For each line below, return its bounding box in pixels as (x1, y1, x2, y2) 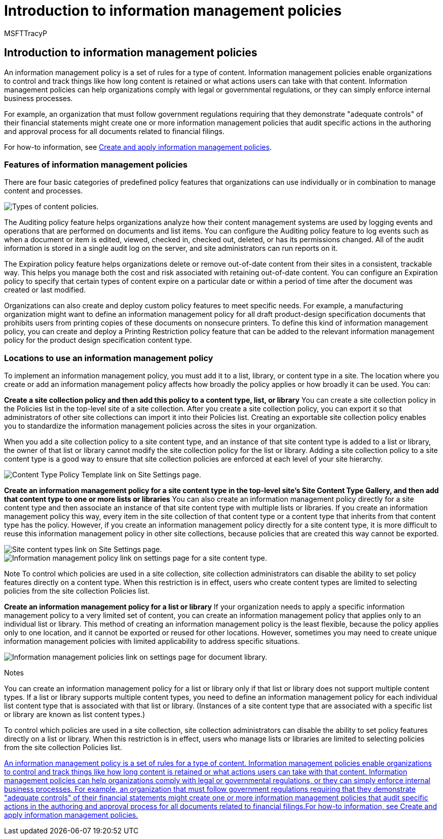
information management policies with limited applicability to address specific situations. (4, 637, 300, 646)
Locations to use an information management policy (4, 352, 213, 363)
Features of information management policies (4, 159, 188, 170)
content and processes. (4, 186, 83, 196)
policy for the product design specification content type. (4, 336, 192, 345)
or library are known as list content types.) (4, 710, 145, 719)
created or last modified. (4, 285, 86, 295)
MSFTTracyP (4, 28, 47, 38)
